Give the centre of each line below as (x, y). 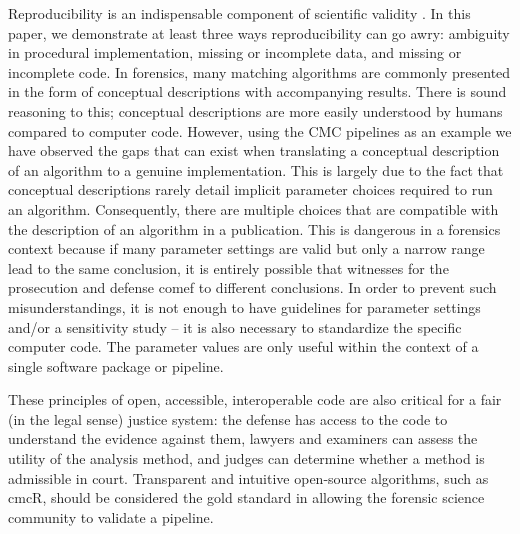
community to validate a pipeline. (111, 516)
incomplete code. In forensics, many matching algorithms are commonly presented (259, 71)
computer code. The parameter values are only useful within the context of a (243, 346)
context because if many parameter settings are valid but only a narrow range (246, 248)
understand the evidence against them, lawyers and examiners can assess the (243, 438)
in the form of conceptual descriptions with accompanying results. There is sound (257, 91)
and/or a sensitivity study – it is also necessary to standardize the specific (235, 326)
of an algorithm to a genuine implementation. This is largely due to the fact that (256, 169)
